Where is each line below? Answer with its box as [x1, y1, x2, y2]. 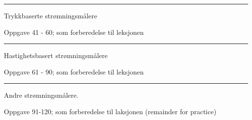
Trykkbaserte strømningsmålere [4, 11, 97, 20]
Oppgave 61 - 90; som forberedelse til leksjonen [4, 66, 144, 76]
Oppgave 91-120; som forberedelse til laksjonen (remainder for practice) [4, 106, 217, 116]
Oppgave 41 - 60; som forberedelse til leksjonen [4, 27, 144, 37]
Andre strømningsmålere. [4, 90, 79, 100]
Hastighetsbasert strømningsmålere [4, 50, 108, 60]
